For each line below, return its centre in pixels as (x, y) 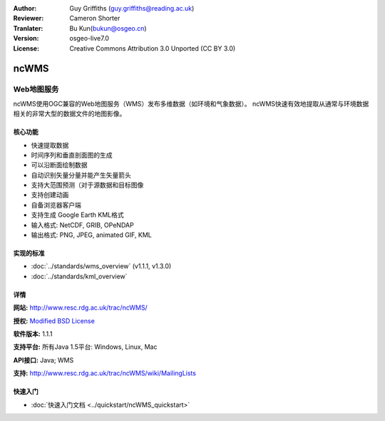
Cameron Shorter (95, 19)
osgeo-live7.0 (89, 39)
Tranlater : (28, 28)
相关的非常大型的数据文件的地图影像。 (70, 113)
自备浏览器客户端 (56, 205)
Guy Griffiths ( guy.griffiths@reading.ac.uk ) (132, 8)
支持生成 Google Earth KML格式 (77, 215)
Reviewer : (29, 19)
